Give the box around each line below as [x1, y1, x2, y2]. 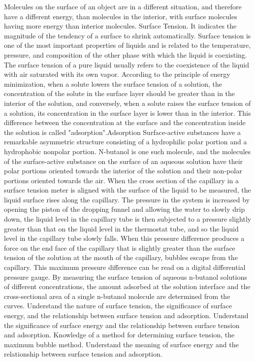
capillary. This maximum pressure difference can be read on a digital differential [4, 262, 246, 272]
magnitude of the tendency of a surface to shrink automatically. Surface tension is [4, 30, 251, 40]
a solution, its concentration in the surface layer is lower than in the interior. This [4, 107, 251, 118]
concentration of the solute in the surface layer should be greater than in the [4, 88, 235, 99]
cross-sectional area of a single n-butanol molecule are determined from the [4, 291, 230, 301]
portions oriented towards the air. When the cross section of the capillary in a [4, 175, 239, 185]
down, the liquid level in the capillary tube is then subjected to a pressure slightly [4, 214, 252, 224]
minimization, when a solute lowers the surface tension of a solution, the [4, 78, 223, 89]
